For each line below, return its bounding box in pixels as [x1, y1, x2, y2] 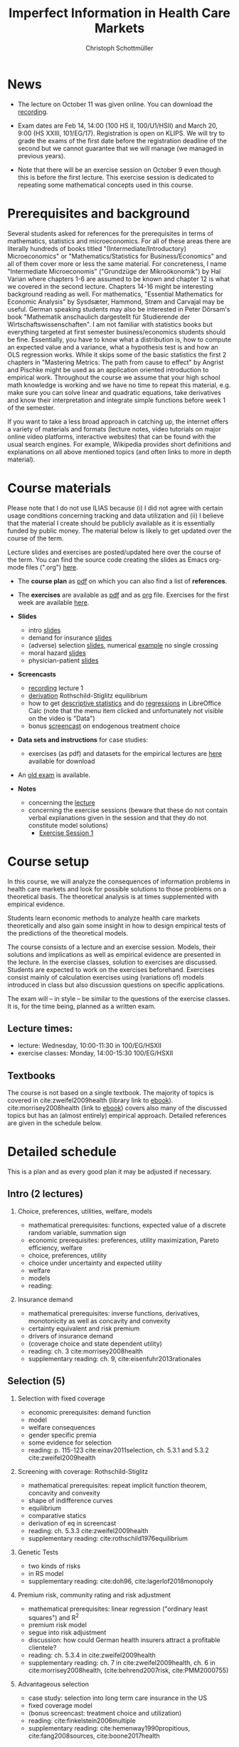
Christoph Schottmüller [85, 43, 154, 52]
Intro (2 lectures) [7, 1188, 84, 1200]
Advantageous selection [17, 1680, 90, 1689]
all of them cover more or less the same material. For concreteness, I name [7, 259, 227, 268]
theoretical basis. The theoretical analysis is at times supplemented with [7, 892, 219, 901]
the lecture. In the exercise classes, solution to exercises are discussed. [7, 958, 218, 966]
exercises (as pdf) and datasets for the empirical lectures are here [28, 749, 223, 757]
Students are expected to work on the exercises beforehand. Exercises [7, 965, 215, 974]
